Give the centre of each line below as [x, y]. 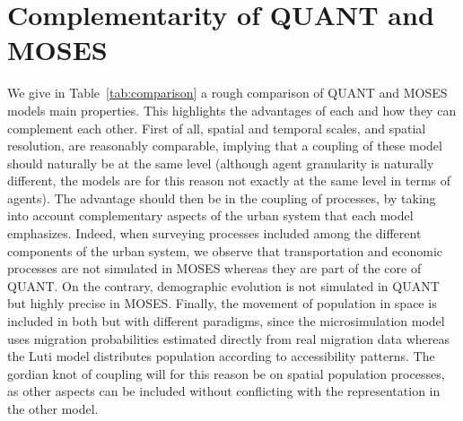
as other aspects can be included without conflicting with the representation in [224, 391]
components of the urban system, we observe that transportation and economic [225, 250]
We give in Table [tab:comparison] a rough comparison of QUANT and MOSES [227, 93]
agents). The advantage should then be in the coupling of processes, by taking [222, 198]
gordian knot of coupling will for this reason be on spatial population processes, [226, 373]
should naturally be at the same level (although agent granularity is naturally [221, 163]
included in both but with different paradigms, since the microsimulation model [226, 321]
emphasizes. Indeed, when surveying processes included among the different [214, 233]
